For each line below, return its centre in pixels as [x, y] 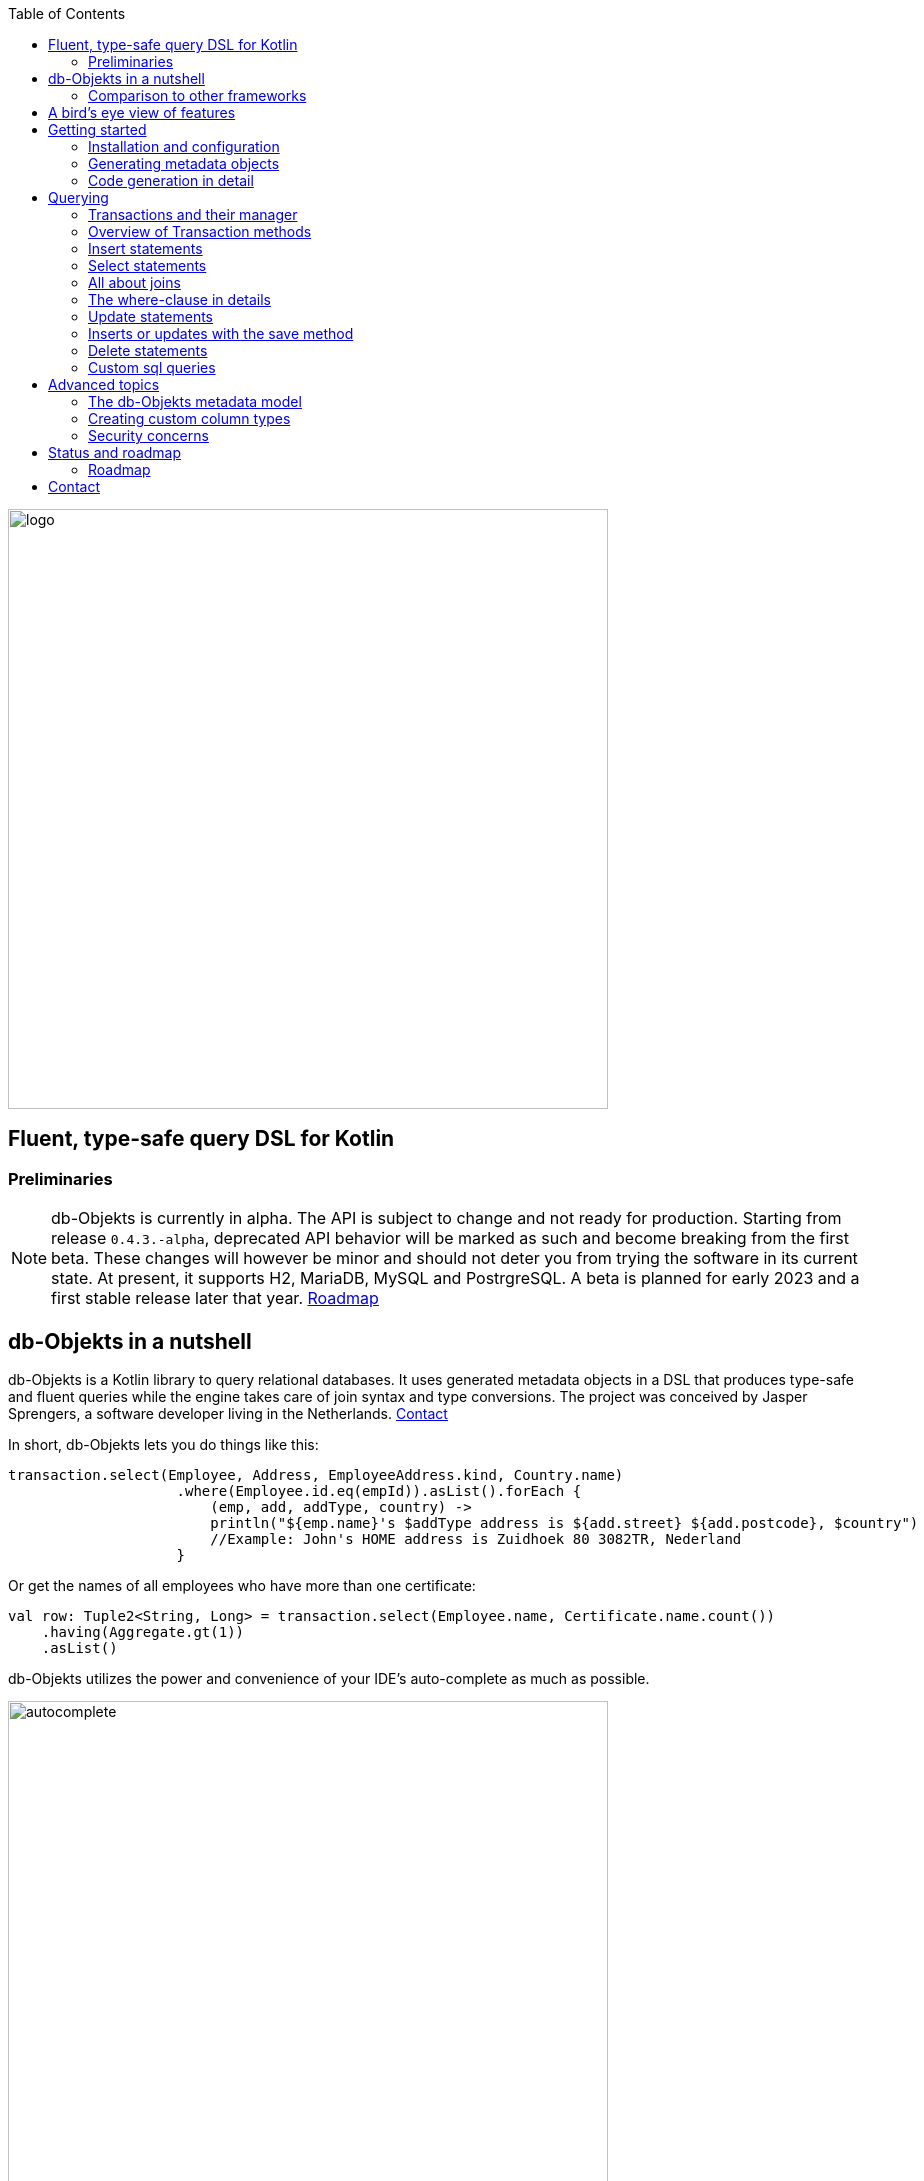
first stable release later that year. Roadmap [215, 1298]
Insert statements [145, 248]
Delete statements [148, 350]
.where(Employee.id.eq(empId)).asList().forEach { [379, 1491]
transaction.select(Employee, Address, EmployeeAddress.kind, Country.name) [316, 1475]
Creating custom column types [189, 418]
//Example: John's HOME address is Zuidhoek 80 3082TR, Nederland [476, 1539]
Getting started [97, 129]
